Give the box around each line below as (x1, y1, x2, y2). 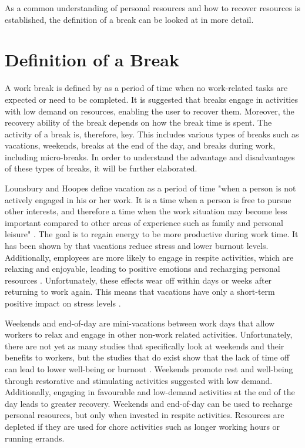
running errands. (5, 432, 65, 444)
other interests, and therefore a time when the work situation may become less (5, 205, 287, 217)
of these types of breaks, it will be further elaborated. (5, 162, 197, 174)
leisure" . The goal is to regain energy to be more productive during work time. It (5, 228, 299, 240)
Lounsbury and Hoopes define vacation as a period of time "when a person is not (5, 182, 296, 194)
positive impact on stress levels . (5, 297, 121, 309)
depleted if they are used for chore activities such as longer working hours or (5, 420, 280, 432)
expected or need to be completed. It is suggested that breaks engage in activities (5, 93, 298, 105)
